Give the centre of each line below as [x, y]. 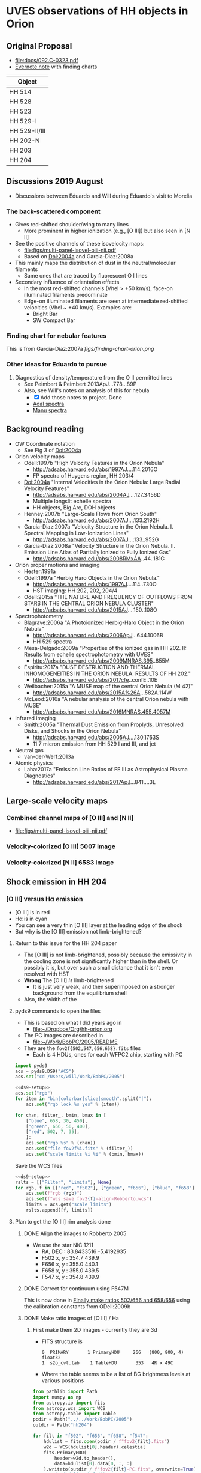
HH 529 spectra [52, 642]
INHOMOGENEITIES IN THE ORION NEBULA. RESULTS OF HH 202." [107, 673]
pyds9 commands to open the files [57, 1011]
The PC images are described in [63, 1035]
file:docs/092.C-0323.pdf [47, 60]
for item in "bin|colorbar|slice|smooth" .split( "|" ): [83, 1099]
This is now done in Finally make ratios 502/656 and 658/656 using [107, 1300]
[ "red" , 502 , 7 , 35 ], [53, 1132]
